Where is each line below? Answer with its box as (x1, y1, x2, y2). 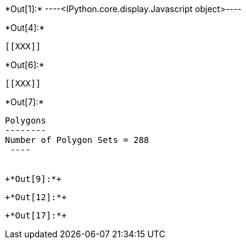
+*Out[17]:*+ (5, 211, 67, 220)
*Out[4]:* (5, 23, 45, 33)
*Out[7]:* (5, 97, 44, 107)
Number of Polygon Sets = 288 (5, 135, 150, 145)
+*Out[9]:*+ (5, 174, 62, 184)
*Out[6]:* (5, 60, 45, 70)
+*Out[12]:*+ (5, 192, 67, 202)
